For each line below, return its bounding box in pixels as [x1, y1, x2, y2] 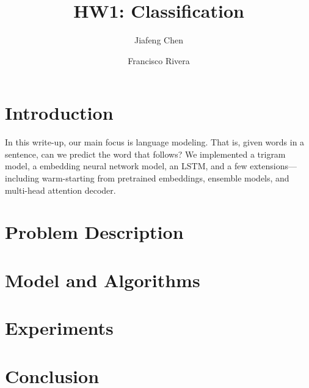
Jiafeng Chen [134, 34, 183, 46]
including [5, 172, 40, 185]
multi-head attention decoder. [5, 183, 116, 196]
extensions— [250, 159, 297, 172]
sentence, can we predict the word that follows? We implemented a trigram [5, 147, 286, 160]
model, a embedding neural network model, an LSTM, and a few [5, 159, 247, 172]
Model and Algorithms [5, 267, 200, 292]
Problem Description [5, 219, 184, 244]
